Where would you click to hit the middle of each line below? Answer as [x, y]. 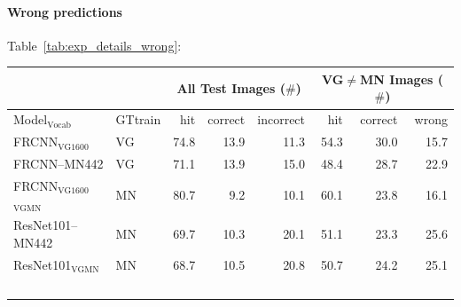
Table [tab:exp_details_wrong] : [94, 45]
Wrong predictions [65, 11]
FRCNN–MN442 [59, 164]
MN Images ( [402, 79]
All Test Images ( [231, 87]
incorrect [281, 119]
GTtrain [138, 119]
